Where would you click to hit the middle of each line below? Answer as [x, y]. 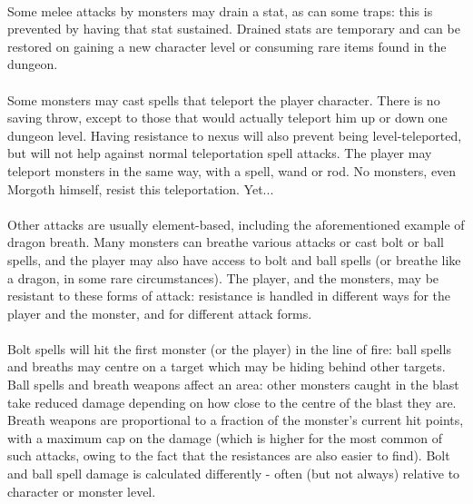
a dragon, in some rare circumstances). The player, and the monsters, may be [223, 277]
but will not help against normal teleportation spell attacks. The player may [220, 153]
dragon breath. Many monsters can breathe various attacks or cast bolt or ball [226, 242]
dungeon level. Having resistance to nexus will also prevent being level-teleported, [235, 135]
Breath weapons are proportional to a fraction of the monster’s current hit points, [236, 420]
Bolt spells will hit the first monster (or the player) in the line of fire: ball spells [229, 348]
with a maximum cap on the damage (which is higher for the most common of [225, 437]
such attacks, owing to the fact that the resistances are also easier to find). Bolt [229, 455]
